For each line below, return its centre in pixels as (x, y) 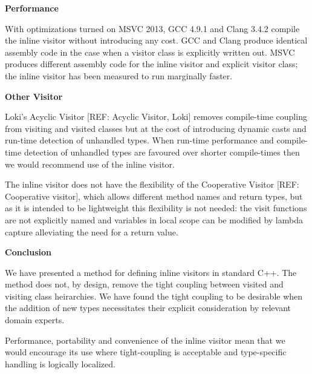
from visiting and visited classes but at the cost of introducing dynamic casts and (156, 128)
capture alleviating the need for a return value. (92, 231)
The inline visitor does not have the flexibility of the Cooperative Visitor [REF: (152, 184)
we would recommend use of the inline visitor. (90, 164)
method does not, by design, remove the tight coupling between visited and (144, 284)
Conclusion (28, 252)
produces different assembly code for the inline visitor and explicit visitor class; (151, 64)
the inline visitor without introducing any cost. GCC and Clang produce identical (156, 40)
